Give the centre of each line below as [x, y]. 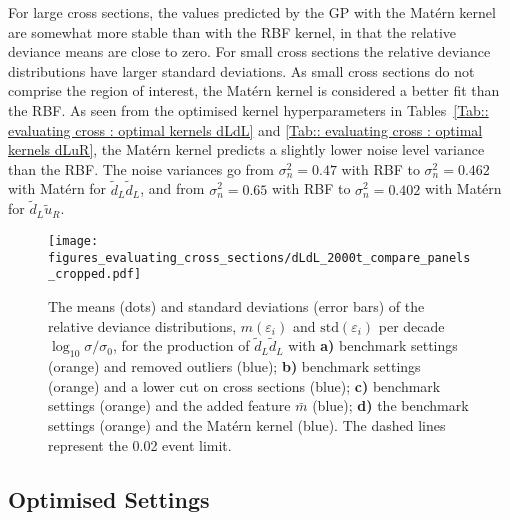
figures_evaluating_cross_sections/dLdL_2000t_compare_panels [259, 257]
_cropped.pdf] [95, 274]
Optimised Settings [109, 498]
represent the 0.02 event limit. [140, 444]
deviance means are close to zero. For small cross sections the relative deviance [249, 51]
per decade [411, 325]
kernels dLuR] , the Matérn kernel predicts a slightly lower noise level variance [246, 149]
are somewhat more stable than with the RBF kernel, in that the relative [232, 31]
